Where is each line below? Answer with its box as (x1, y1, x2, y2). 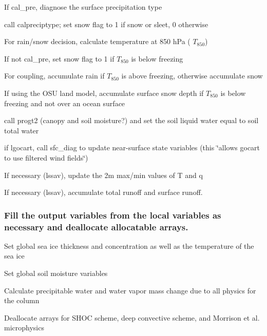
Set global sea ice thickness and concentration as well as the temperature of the (4, 240, 254, 251)
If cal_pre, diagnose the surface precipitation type (4, 2, 162, 12)
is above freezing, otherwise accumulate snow (121, 70, 263, 81)
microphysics (4, 322, 44, 333)
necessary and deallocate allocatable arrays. (4, 220, 188, 233)
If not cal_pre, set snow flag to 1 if (4, 53, 115, 64)
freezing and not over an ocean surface (4, 97, 125, 108)
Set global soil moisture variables (4, 268, 108, 279)
